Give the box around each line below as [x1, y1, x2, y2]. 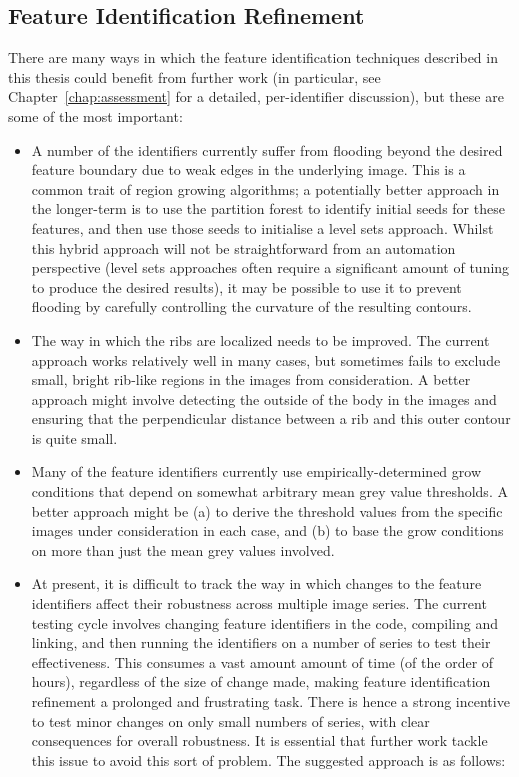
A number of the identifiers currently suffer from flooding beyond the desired [31, 139, 503, 160]
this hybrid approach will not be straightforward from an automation [31, 237, 456, 258]
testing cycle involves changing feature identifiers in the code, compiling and [31, 612, 498, 633]
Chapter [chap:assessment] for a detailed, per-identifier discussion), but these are [8, 86, 504, 107]
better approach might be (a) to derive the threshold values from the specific [31, 500, 503, 521]
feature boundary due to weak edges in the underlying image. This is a [31, 159, 466, 180]
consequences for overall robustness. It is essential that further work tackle [31, 730, 488, 751]
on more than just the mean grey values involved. [31, 539, 335, 560]
